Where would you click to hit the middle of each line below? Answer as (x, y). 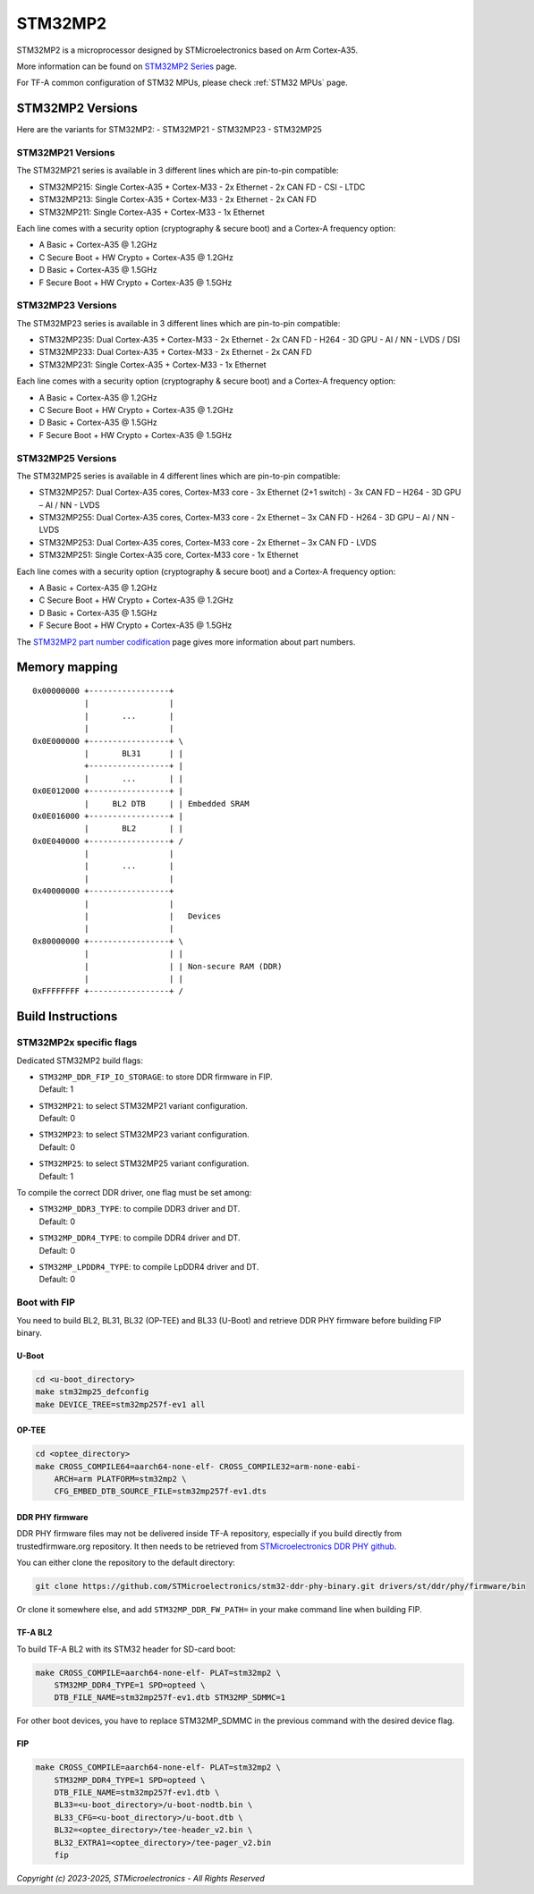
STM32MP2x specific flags (77, 1043)
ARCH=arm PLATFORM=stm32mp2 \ (120, 1479)
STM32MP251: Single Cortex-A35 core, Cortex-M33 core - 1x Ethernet (169, 555)
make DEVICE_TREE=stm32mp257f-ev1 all (120, 1404)
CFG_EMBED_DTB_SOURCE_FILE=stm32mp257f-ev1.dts (161, 1492)
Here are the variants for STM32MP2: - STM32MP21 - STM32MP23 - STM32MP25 (169, 130)
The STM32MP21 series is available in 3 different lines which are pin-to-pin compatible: (178, 171)
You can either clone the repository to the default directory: (126, 1563)
